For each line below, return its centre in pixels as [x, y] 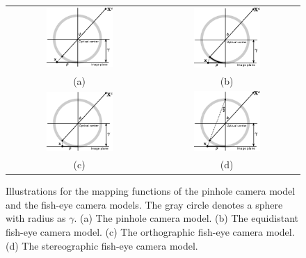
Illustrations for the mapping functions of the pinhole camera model [151, 191]
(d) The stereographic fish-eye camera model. [102, 245]
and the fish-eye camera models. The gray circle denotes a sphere [144, 204]
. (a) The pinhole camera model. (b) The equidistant [186, 218]
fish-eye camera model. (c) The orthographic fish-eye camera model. [150, 231]
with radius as [36, 218]
